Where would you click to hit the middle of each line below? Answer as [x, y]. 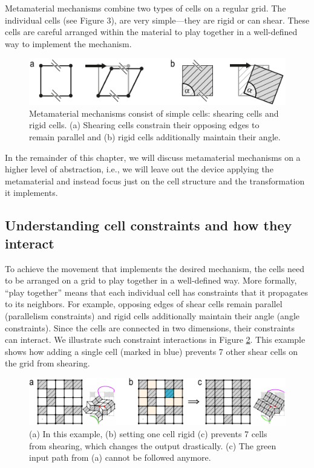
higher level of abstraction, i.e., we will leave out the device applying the [139, 169]
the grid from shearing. [47, 363]
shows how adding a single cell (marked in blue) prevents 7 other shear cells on [151, 351]
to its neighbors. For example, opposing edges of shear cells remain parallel [144, 304]
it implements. [31, 193]
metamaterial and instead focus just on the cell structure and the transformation [155, 180]
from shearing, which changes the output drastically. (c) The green [153, 445]
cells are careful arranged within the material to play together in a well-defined [151, 32]
